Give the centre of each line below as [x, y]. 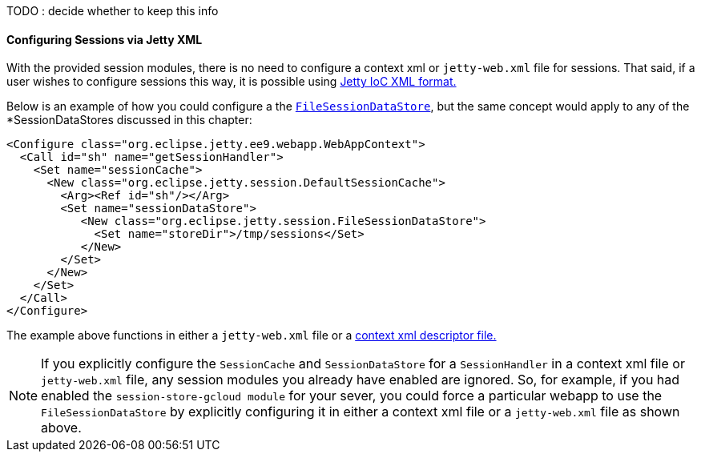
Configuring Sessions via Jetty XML [105, 39]
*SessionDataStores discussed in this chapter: [129, 120]
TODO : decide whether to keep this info [113, 11]
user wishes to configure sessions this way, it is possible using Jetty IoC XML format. [232, 82]
